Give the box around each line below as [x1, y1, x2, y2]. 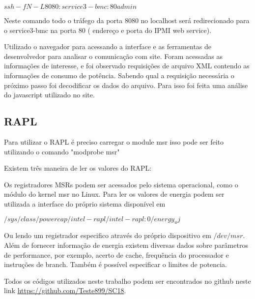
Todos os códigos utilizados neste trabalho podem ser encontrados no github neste [4, 275, 251, 286]
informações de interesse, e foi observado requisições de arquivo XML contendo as [4, 60, 250, 71]
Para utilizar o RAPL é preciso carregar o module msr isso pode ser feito [4, 136, 224, 147]
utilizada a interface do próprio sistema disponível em [4, 198, 166, 209]
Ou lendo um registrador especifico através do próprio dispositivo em [4, 230, 211, 240]
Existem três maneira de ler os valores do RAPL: [4, 163, 152, 173]
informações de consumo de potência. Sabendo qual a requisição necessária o [4, 70, 234, 80]
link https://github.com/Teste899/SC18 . [4, 285, 126, 296]
